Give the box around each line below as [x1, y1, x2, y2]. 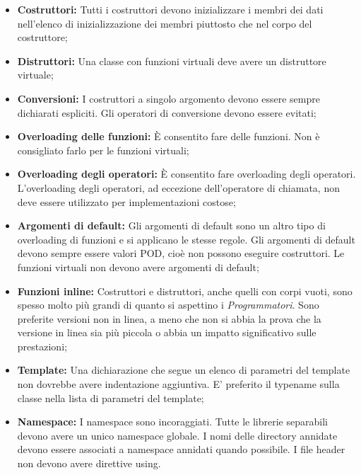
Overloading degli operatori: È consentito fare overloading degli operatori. [17, 166, 356, 181]
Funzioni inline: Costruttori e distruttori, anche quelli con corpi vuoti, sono [17, 283, 353, 298]
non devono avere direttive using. [17, 456, 161, 471]
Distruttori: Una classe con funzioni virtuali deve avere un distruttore [17, 53, 326, 68]
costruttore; [17, 30, 68, 45]
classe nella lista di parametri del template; [17, 390, 204, 405]
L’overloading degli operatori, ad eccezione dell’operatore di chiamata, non [17, 180, 340, 195]
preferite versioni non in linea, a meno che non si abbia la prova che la [17, 311, 321, 326]
